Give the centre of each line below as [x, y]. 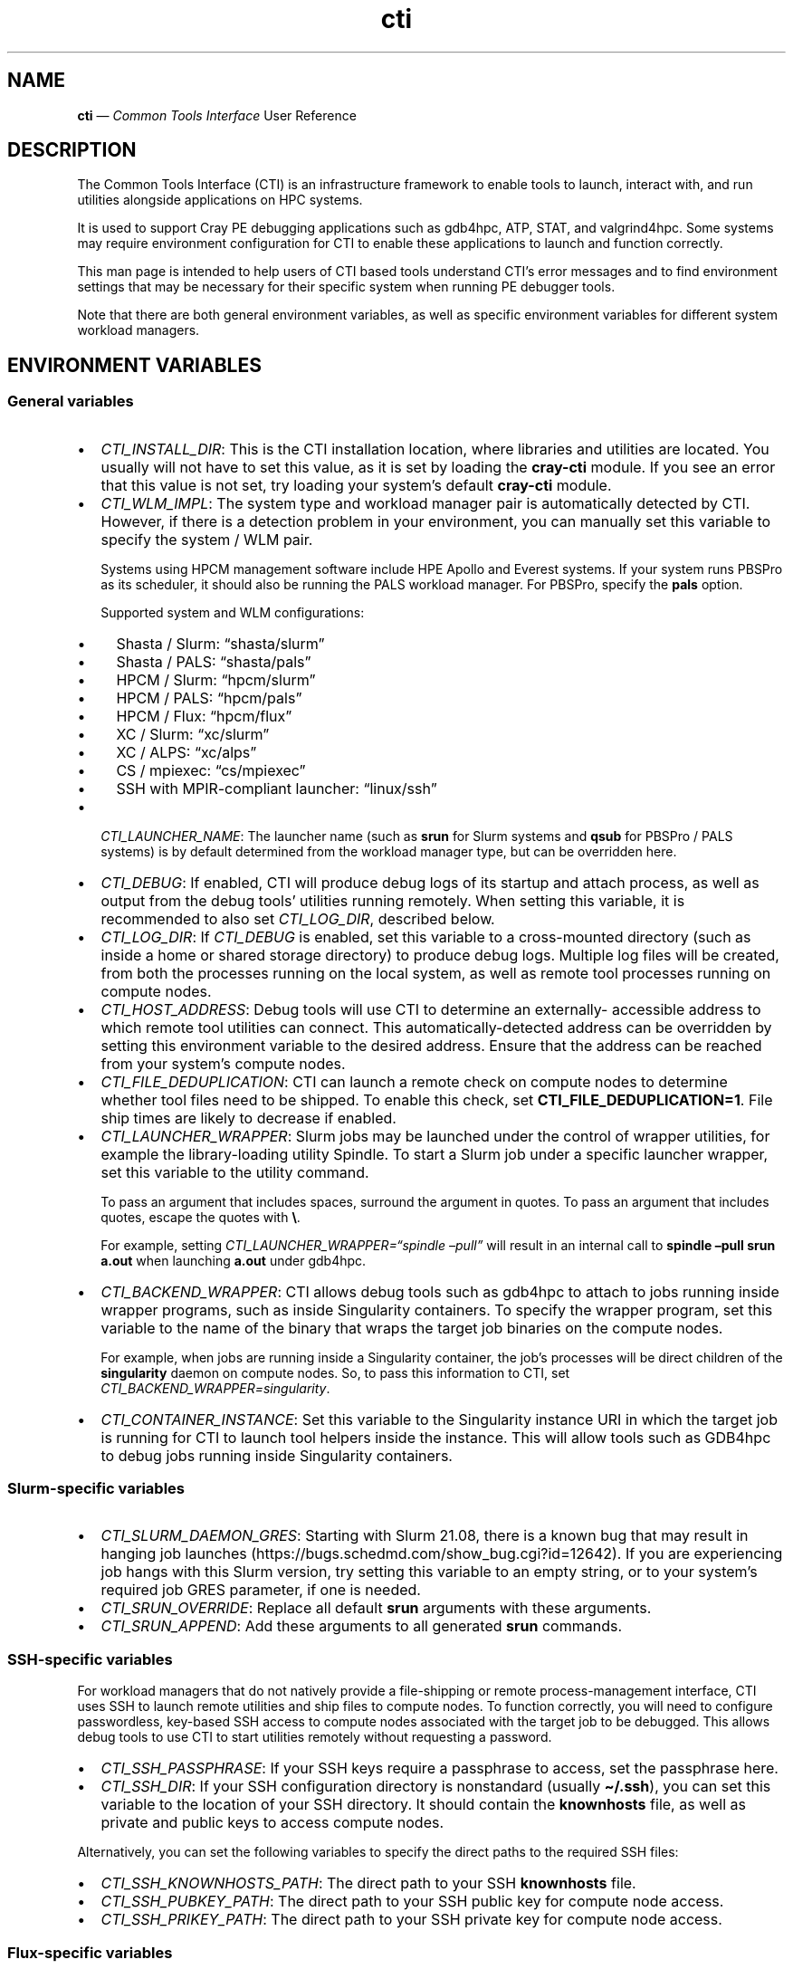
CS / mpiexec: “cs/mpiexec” [211, 770]
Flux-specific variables [90, 1952]
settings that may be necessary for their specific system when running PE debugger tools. [346, 287]
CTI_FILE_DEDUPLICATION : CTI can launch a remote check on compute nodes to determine [414, 1081]
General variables [71, 401]
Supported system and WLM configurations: [233, 612]
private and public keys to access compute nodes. [272, 1823]
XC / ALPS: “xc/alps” [186, 752]
